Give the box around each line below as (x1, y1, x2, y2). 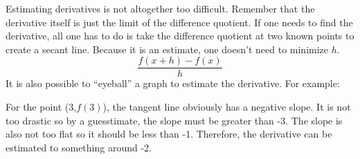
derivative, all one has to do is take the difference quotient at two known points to (6, 28, 354, 43)
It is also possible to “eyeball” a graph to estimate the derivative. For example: (6, 76, 340, 91)
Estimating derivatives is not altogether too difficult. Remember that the (6, 1, 315, 15)
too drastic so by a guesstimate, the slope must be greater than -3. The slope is (6, 113, 343, 127)
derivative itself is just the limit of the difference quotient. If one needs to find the (6, 15, 353, 29)
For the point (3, (6, 100, 77, 114)
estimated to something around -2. (6, 140, 152, 154)
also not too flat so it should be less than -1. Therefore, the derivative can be (6, 127, 332, 141)
